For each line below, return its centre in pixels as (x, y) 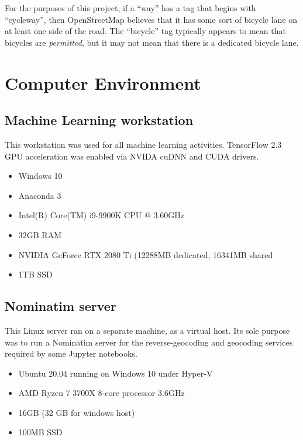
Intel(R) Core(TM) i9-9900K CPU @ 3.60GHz (101, 215)
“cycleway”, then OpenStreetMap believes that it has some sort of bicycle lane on (151, 19)
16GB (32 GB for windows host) (77, 412)
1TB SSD (35, 274)
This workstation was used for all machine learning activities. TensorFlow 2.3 (143, 144)
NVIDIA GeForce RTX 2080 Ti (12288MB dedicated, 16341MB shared (146, 254)
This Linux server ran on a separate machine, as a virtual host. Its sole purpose (147, 330)
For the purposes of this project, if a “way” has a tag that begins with (130, 8)
